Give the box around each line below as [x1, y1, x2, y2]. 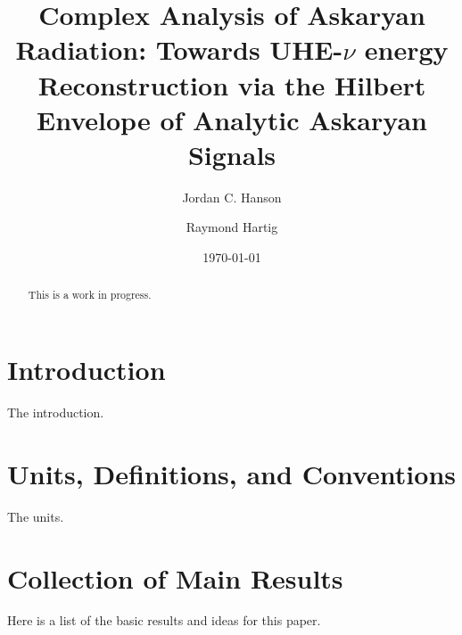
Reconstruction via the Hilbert [37, 66, 426, 103]
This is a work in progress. [28, 287, 152, 302]
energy [364, 31, 449, 68]
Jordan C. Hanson [182, 187, 282, 206]
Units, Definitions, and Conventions [7, 455, 456, 491]
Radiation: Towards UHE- [15, 31, 343, 68]
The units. [7, 507, 64, 525]
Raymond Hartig [186, 218, 278, 236]
